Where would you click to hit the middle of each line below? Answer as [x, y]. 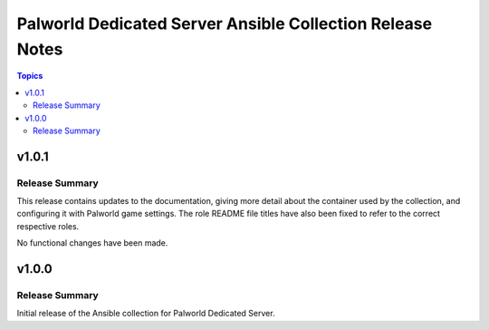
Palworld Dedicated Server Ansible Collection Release [225, 24]
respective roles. [48, 226]
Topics [30, 76]
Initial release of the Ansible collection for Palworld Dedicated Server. [146, 314]
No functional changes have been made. [92, 243]
